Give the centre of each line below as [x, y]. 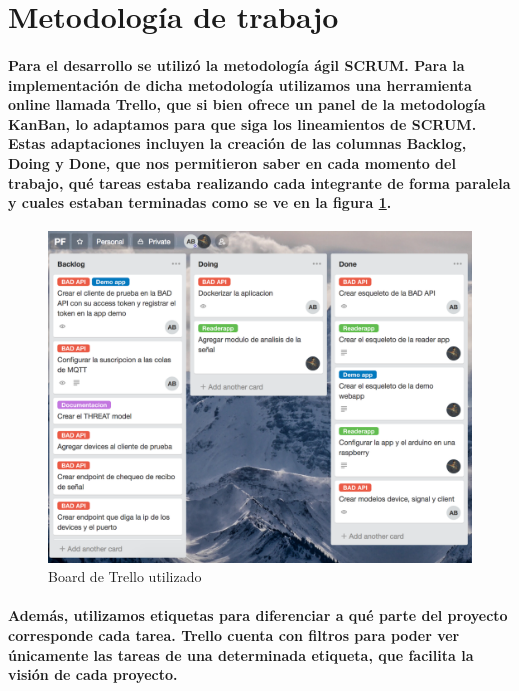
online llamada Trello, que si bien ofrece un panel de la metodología [247, 104]
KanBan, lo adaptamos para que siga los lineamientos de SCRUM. [242, 123]
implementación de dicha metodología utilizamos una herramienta [240, 84]
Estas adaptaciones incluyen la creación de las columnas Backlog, [237, 143]
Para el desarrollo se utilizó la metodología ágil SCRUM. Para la [236, 64]
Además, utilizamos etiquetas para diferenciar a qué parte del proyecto [258, 615]
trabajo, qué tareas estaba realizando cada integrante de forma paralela [259, 182]
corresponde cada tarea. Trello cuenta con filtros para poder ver [234, 634]
